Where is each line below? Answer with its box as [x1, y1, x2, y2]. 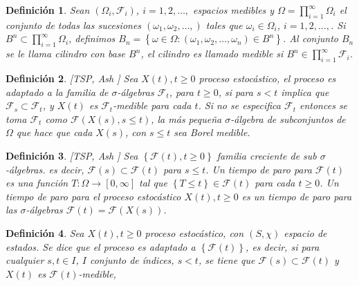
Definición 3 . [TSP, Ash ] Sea [6, 148, 138, 162]
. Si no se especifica [198, 98, 282, 113]
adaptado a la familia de [6, 84, 109, 99]
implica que [281, 84, 329, 99]
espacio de [284, 225, 327, 240]
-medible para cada [113, 98, 192, 113]
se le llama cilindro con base [6, 46, 126, 61]
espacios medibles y [193, 3, 275, 17]
